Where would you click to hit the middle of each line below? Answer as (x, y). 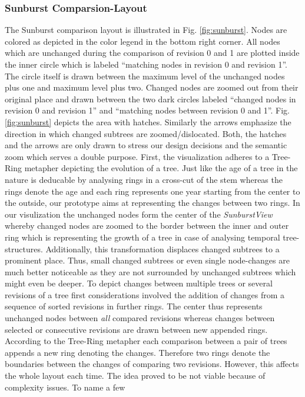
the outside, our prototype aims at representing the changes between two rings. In (152, 203)
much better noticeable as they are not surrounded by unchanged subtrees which (150, 271)
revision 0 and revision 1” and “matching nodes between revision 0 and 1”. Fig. (147, 110)
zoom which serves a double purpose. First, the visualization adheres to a (137, 156)
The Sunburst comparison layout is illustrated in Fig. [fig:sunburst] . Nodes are (146, 30)
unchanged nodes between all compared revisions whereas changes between (140, 318)
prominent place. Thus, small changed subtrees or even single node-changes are (147, 260)
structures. (24, 248)
